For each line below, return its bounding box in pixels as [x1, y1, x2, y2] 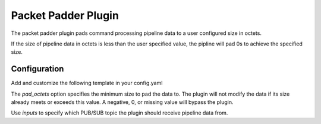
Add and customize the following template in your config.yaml [11, 80, 163, 87]
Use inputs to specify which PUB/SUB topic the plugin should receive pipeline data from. [11, 109, 228, 116]
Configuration [11, 64, 64, 74]
